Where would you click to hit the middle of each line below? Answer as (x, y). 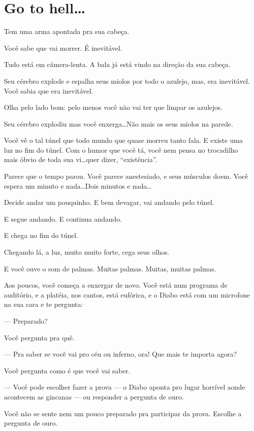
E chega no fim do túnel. (41, 235)
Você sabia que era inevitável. (49, 90)
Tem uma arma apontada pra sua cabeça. (67, 31)
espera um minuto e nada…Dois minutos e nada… (78, 185)
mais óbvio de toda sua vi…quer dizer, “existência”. (81, 159)
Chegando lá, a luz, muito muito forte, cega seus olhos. (87, 252)
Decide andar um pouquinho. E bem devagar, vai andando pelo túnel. (109, 202)
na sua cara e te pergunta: (44, 304)
